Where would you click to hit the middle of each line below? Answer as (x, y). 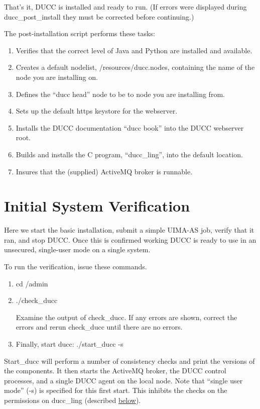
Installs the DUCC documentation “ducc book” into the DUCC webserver (130, 127)
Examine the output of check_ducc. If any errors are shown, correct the (126, 317)
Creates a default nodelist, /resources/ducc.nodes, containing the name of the (135, 67)
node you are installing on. (57, 77)
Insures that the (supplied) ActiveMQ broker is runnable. (104, 171)
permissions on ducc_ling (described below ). (73, 400)
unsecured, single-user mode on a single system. (77, 249)
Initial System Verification (97, 206)
